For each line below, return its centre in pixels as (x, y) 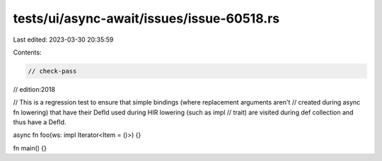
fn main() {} (30, 148)
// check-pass (52, 71)
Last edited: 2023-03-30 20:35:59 (63, 40)
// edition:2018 (34, 89)
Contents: (27, 52)
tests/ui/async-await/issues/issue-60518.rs (146, 18)
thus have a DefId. (40, 122)
